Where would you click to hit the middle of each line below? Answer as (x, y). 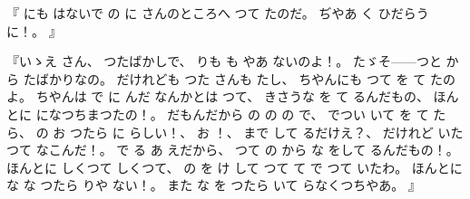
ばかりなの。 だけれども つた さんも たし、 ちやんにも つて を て (231, 78)
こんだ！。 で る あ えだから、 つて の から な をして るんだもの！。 (254, 150)
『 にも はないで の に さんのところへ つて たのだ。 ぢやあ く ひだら (211, 13)
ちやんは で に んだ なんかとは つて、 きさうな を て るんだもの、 (232, 96)
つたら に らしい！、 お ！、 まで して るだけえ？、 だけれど (251, 132)
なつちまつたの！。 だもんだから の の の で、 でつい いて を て (239, 114)
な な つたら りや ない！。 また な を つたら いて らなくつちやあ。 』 (214, 185)
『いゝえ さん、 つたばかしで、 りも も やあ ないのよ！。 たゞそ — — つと (224, 61)
